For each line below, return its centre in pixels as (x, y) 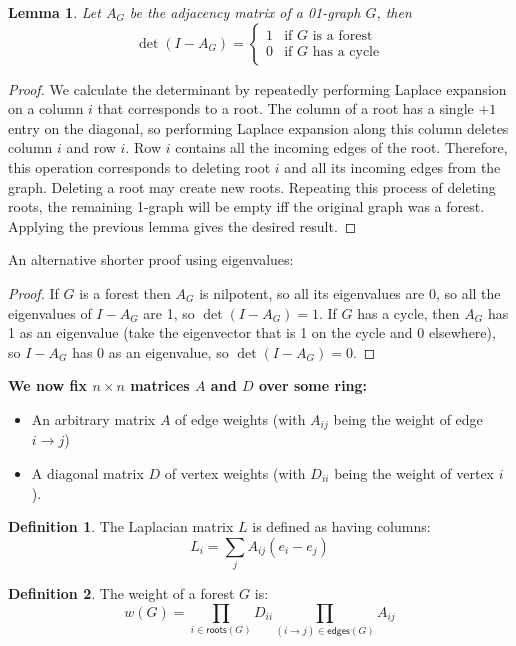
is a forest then (125, 292)
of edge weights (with (240, 418)
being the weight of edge (408, 418)
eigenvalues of (50, 312)
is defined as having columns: (341, 526)
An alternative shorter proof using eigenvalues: (151, 259)
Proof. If (33, 292)
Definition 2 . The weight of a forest (121, 593)
